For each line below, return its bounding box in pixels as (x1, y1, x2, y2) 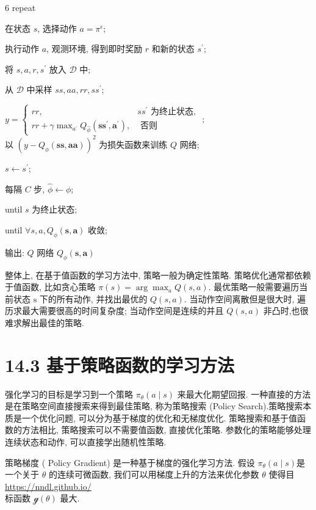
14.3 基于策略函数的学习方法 (5, 352, 234, 377)
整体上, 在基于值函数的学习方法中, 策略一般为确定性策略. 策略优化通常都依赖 (5, 268, 311, 281)
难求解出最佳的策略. (5, 316, 84, 329)
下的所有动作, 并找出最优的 (39, 292, 148, 305)
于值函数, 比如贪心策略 (5, 280, 96, 293)
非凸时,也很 (263, 304, 309, 317)
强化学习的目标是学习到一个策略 (5, 387, 133, 400)
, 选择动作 (37, 21, 77, 34)
